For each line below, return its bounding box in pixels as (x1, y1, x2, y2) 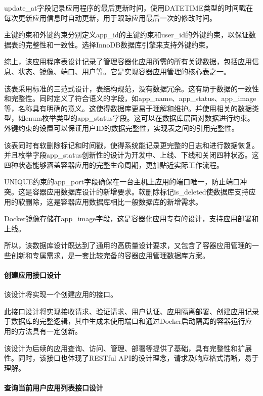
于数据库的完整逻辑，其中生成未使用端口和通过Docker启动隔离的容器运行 (4, 316, 245, 326)
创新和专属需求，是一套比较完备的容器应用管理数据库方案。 (11, 250, 209, 260)
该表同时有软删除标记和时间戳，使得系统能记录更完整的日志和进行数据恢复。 (4, 139, 259, 150)
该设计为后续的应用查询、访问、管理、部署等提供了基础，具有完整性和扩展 (4, 342, 252, 353)
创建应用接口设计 (4, 270, 61, 280)
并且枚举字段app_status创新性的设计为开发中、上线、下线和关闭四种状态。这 (4, 150, 259, 160)
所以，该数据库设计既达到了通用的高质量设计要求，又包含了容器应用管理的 (4, 240, 252, 251)
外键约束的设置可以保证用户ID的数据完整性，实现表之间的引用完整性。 (4, 122, 239, 133)
